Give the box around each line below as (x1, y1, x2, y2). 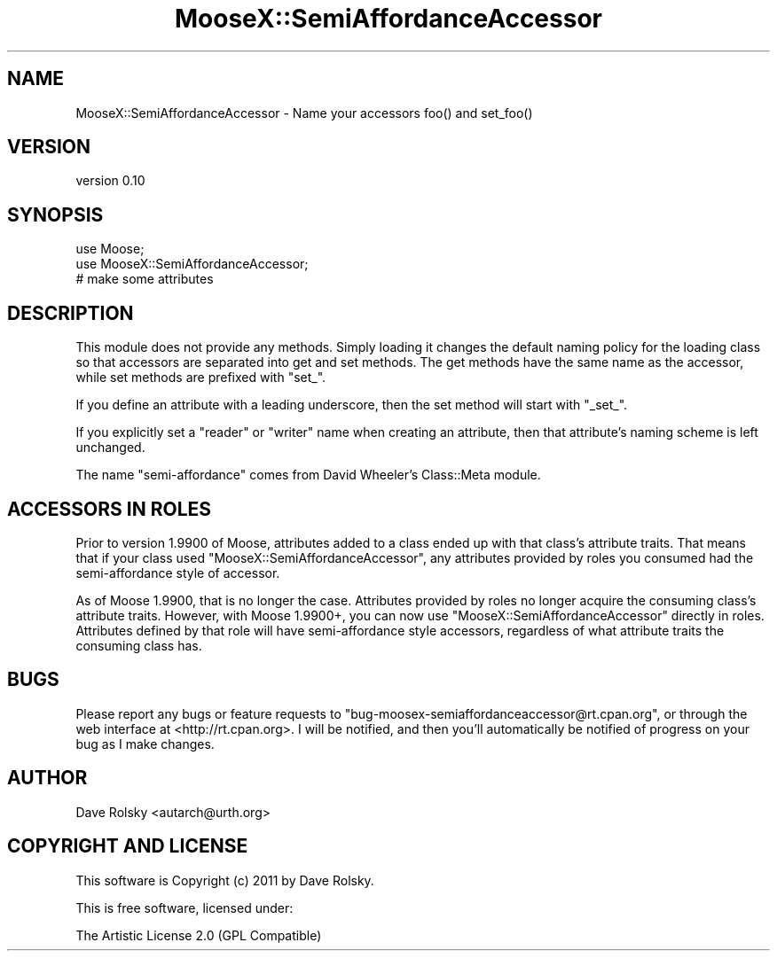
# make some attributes (75, 271, 214, 287)
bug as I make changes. (75, 736, 215, 752)
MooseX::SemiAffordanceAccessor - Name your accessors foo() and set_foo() (75, 105, 533, 121)
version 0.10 (75, 173, 145, 189)
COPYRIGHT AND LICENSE (7, 835, 248, 858)
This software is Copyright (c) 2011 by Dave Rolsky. (75, 872, 374, 888)
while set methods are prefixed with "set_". (75, 370, 326, 386)
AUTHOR (7, 767, 88, 790)
